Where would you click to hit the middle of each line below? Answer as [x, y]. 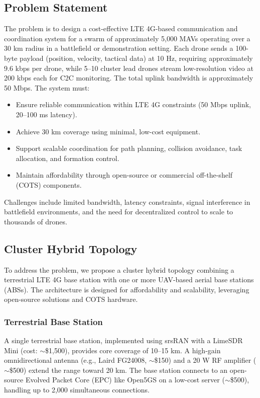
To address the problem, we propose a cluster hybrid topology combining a [119, 269]
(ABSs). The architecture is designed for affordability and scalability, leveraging [127, 289]
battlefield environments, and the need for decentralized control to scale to [119, 212]
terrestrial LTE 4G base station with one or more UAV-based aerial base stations [129, 280]
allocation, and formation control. [68, 158]
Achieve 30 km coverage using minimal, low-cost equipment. [108, 131]
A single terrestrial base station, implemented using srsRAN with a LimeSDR [123, 340]
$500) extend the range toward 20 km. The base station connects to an [118, 370]
